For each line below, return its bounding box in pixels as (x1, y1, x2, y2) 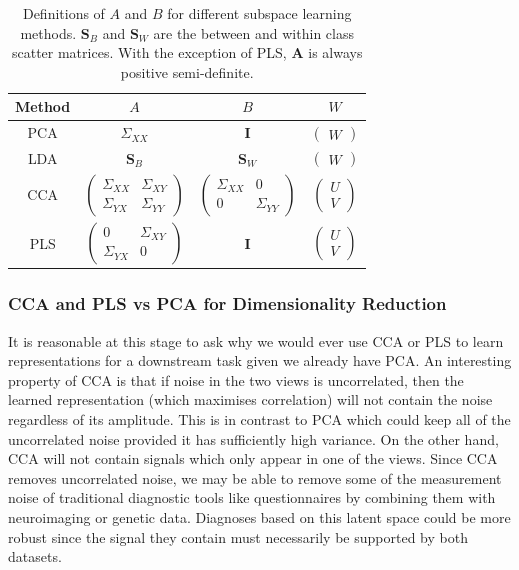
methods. (20, 22, 77, 43)
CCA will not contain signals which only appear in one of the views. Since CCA (8, 448, 498, 469)
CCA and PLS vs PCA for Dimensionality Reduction (8, 291, 447, 316)
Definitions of (22, 3, 105, 23)
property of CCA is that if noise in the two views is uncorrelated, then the (8, 369, 464, 390)
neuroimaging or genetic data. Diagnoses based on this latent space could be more (8, 507, 511, 528)
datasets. (8, 546, 62, 567)
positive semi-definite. (120, 61, 254, 82)
